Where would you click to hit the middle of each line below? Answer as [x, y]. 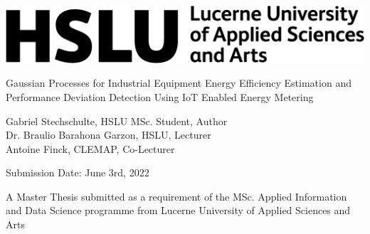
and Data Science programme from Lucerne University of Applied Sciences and [178, 210]
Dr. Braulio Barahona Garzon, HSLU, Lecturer [109, 135]
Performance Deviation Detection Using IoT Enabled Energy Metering [160, 96]
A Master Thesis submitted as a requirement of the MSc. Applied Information [176, 196]
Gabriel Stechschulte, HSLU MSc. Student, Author [117, 121]
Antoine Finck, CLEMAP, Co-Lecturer [90, 148]
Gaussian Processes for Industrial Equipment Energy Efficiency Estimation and [179, 83]
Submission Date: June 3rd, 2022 [78, 172]
